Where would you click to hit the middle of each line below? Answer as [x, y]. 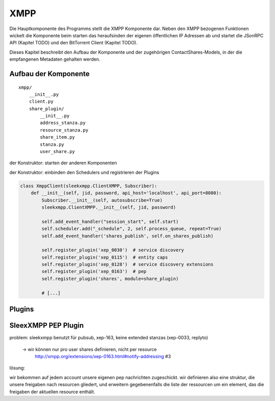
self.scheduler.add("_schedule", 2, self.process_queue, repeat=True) [131, 229]
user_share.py [58, 152]
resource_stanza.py [64, 130]
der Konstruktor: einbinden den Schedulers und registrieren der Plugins [84, 172]
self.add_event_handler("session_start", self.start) [110, 221]
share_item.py [58, 137]
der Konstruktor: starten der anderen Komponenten [63, 163]
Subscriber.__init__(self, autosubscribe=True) [102, 200]
